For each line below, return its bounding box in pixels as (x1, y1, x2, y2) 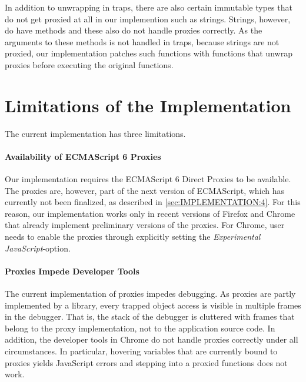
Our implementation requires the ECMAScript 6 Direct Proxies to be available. (5, 173, 291, 185)
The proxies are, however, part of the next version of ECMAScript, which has (5, 184, 285, 196)
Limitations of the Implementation (5, 93, 291, 117)
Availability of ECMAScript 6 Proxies (5, 150, 161, 162)
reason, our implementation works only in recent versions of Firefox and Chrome (5, 207, 295, 219)
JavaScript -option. (5, 242, 71, 254)
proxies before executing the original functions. (5, 58, 174, 71)
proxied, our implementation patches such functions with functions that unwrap (5, 47, 292, 59)
